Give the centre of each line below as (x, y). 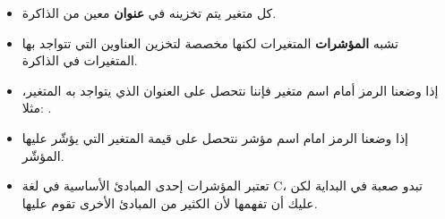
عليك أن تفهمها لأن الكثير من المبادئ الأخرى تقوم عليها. (170, 202)
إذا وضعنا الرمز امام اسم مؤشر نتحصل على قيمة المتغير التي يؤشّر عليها (215, 137)
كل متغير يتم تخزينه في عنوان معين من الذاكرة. (149, 13)
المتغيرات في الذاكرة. (80, 60)
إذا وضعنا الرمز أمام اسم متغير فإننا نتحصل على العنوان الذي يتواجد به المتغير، (230, 90)
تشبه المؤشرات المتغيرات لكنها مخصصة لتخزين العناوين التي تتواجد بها (210, 42)
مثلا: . (37, 108)
